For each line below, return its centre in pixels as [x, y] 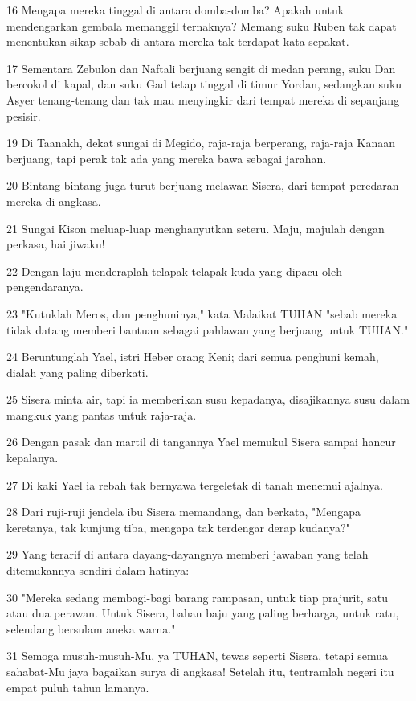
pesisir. [24, 115]
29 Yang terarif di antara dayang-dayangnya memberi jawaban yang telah [188, 554]
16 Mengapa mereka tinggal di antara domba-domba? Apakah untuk [175, 10]
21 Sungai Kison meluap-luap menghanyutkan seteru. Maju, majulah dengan [196, 228]
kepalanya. [33, 458]
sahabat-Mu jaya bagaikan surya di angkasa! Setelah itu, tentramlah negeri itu [200, 671]
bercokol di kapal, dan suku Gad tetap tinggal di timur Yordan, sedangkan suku [204, 84]
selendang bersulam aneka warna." [91, 628]
